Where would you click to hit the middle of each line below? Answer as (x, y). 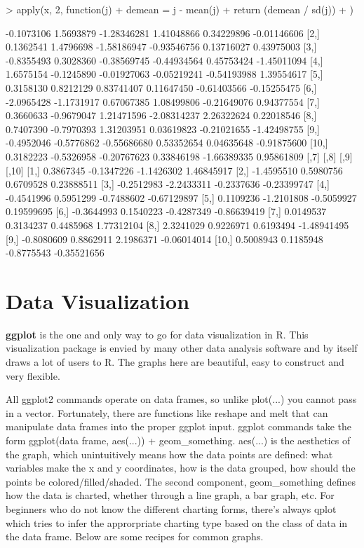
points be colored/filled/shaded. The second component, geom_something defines (181, 481)
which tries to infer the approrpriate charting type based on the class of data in (177, 522)
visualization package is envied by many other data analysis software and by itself (182, 348)
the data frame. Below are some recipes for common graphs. (135, 536)
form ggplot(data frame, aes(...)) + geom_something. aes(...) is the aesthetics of (178, 440)
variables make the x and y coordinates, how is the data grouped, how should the (181, 468)
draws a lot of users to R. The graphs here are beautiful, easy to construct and (175, 362)
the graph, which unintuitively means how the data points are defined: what (169, 454)
